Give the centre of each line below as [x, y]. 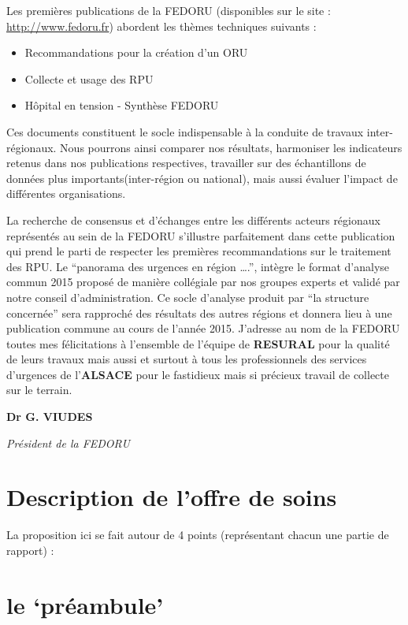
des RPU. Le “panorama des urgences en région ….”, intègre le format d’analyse [198, 266]
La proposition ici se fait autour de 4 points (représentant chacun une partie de [198, 535]
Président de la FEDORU [68, 443]
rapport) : [30, 550]
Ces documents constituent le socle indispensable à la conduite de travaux [185, 131]
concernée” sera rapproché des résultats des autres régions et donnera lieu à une [199, 312]
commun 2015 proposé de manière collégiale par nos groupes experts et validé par [203, 282]
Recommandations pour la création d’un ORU [136, 52]
